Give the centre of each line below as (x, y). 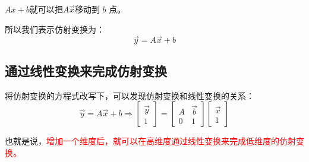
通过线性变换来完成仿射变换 (86, 70)
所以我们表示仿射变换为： (55, 29)
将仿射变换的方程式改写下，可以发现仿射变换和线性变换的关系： (130, 95)
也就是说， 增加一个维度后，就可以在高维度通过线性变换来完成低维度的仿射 (150, 141)
